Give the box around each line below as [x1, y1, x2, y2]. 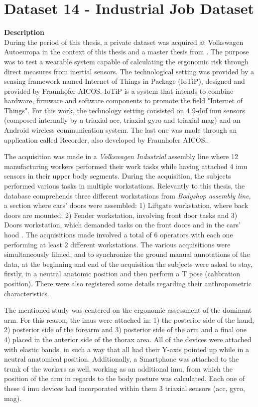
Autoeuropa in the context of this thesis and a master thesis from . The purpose [4, 46, 249, 57]
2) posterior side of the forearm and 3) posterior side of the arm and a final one [4, 324, 247, 335]
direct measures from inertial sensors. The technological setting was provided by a [4, 66, 255, 76]
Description [4, 27, 45, 37]
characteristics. [4, 288, 49, 298]
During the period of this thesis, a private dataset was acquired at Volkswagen [4, 36, 244, 47]
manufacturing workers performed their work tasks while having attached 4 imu [4, 161, 248, 171]
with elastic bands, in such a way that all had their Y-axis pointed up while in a [4, 344, 249, 354]
